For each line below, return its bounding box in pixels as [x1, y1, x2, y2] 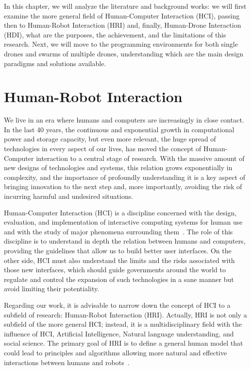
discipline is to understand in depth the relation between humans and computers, [4, 236, 246, 246]
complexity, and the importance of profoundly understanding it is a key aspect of [4, 172, 246, 182]
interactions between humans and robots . [4, 357, 130, 367]
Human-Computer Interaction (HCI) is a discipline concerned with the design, [4, 207, 237, 217]
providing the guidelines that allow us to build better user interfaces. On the [4, 246, 232, 255]
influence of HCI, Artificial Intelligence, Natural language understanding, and [4, 328, 234, 338]
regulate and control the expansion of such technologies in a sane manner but [4, 274, 234, 284]
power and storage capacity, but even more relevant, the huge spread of [4, 134, 216, 144]
